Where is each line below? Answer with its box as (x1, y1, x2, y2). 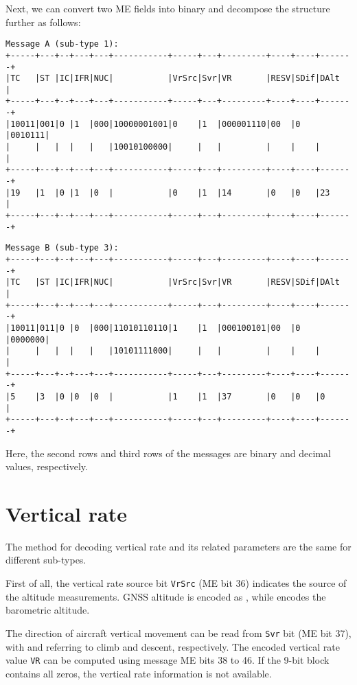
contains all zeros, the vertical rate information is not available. (5, 666, 272, 680)
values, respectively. (5, 459, 88, 474)
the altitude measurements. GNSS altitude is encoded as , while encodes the (5, 589, 326, 603)
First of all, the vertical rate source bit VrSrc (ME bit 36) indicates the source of (5, 576, 347, 590)
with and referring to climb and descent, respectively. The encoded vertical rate (5, 639, 340, 653)
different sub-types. (5, 553, 87, 567)
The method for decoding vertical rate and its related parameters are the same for (5, 539, 352, 553)
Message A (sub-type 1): (5, 39, 119, 49)
